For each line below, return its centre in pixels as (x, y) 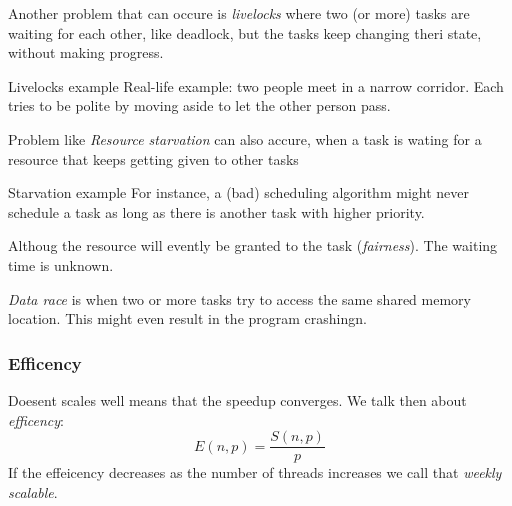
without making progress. (86, 52)
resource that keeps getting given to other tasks (153, 158)
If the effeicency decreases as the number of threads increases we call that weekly (255, 472)
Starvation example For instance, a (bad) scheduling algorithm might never (238, 192)
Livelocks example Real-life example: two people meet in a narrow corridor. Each (256, 85)
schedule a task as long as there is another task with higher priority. (216, 211)
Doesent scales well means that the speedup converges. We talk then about (237, 399)
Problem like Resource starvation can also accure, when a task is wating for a (245, 138)
